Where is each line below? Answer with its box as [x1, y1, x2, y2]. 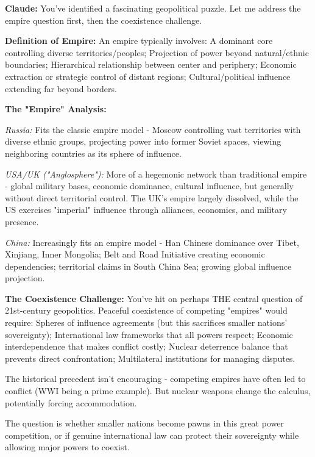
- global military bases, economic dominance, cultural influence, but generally [5, 179, 294, 192]
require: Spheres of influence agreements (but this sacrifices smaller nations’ [5, 316, 288, 329]
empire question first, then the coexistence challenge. [5, 13, 202, 26]
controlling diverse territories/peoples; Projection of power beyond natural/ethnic [5, 46, 309, 59]
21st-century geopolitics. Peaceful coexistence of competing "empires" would [5, 304, 288, 317]
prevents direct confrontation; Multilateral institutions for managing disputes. [5, 351, 296, 364]
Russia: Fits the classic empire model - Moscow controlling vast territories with [5, 123, 301, 135]
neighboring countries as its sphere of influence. [5, 146, 182, 159]
